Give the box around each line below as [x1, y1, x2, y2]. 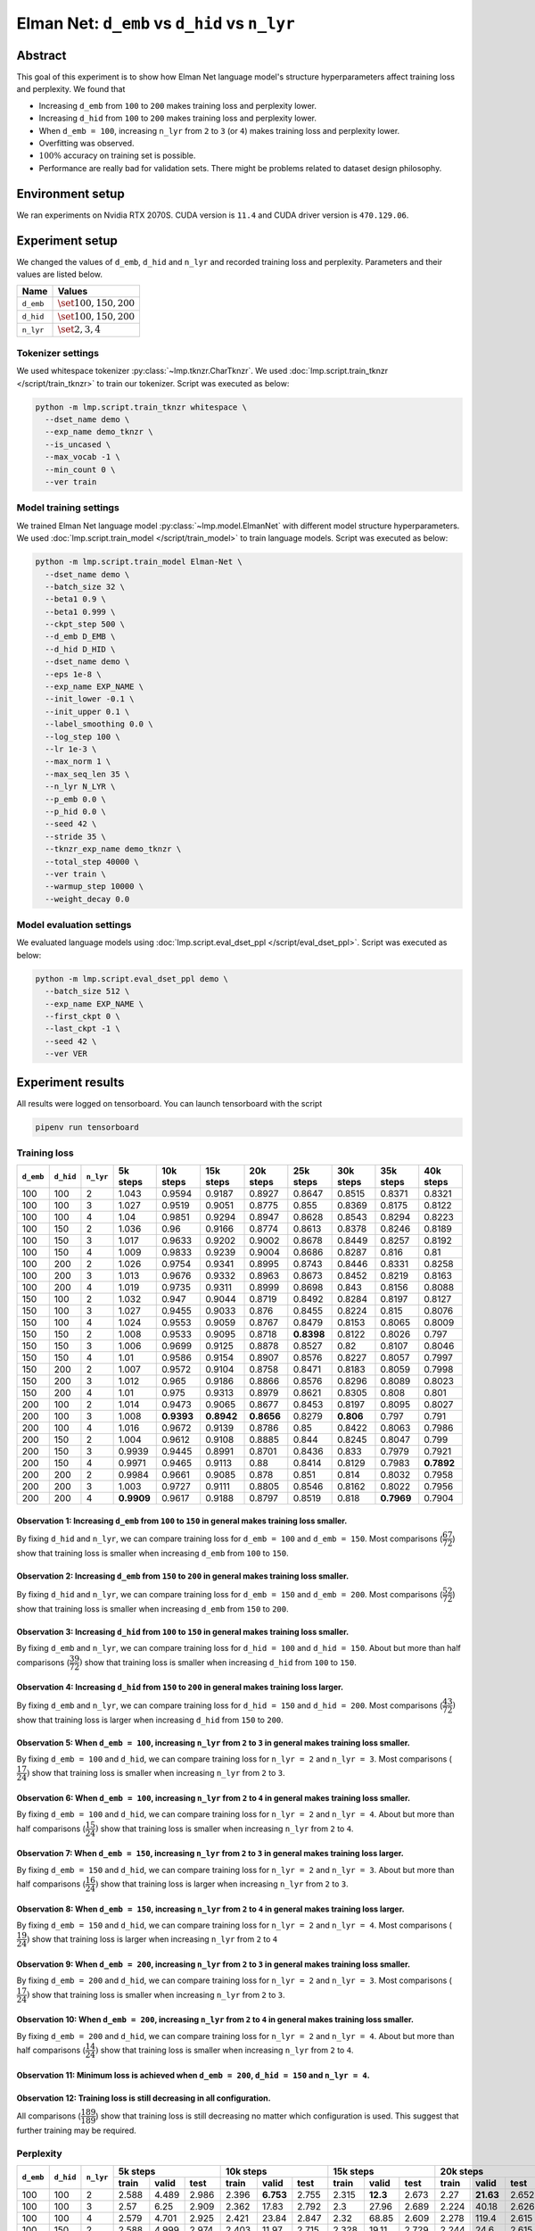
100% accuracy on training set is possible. [38, 150, 196, 161]
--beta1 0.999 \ [45, 607, 116, 617]
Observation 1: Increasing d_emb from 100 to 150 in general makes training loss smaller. [16, 1515, 348, 1526]
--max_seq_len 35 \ [45, 768, 130, 779]
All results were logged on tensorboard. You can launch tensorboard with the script [16, 1098, 323, 1108]
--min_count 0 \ [45, 464, 116, 475]
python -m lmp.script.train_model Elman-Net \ [35, 557, 243, 567]
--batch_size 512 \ [45, 986, 130, 997]
